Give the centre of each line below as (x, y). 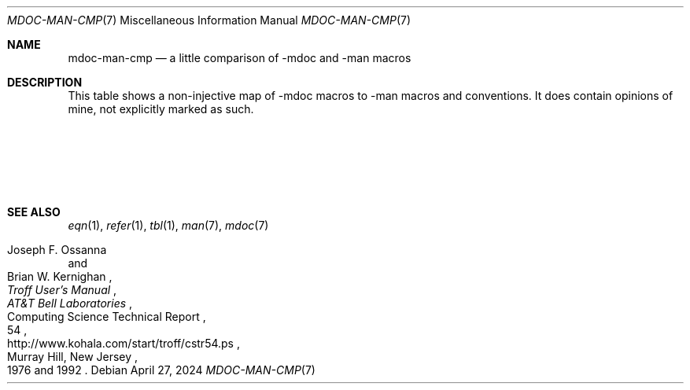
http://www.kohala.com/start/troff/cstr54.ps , (124, 343)
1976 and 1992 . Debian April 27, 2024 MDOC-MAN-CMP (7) (161, 370)
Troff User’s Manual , (62, 290)
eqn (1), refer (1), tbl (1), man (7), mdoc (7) (168, 225)
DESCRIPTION (45, 82)
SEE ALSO (34, 212)
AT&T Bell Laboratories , (70, 303)
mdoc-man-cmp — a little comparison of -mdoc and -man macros (240, 58)
